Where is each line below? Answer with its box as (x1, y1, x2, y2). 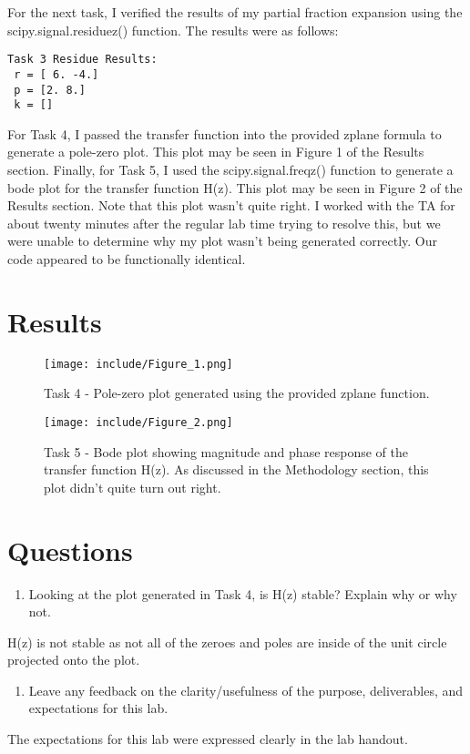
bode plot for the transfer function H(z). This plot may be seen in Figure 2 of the (7, 178, 463, 197)
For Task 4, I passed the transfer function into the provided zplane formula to (7, 124, 442, 143)
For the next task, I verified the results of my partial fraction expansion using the (7, 3, 463, 21)
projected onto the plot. (7, 650, 140, 669)
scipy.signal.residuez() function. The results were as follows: (7, 20, 339, 39)
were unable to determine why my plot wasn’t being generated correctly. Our (7, 231, 438, 250)
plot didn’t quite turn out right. (44, 477, 221, 496)
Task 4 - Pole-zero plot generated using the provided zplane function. (44, 383, 430, 402)
